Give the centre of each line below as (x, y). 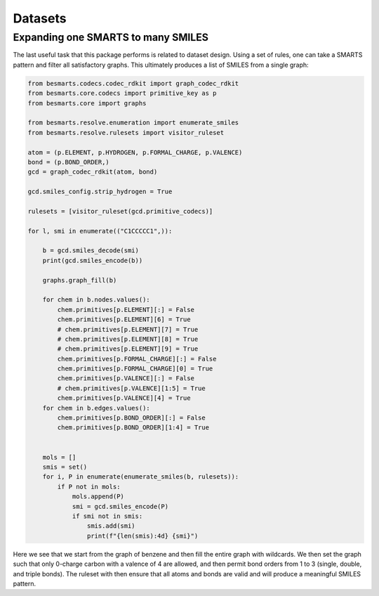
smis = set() (65, 467)
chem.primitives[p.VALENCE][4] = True (124, 398)
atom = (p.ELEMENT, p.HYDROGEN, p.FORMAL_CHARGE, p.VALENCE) (135, 152)
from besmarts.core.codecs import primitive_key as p (122, 93)
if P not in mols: (89, 486)
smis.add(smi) (111, 526)
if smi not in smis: (107, 516)
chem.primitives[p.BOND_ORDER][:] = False (132, 418)
